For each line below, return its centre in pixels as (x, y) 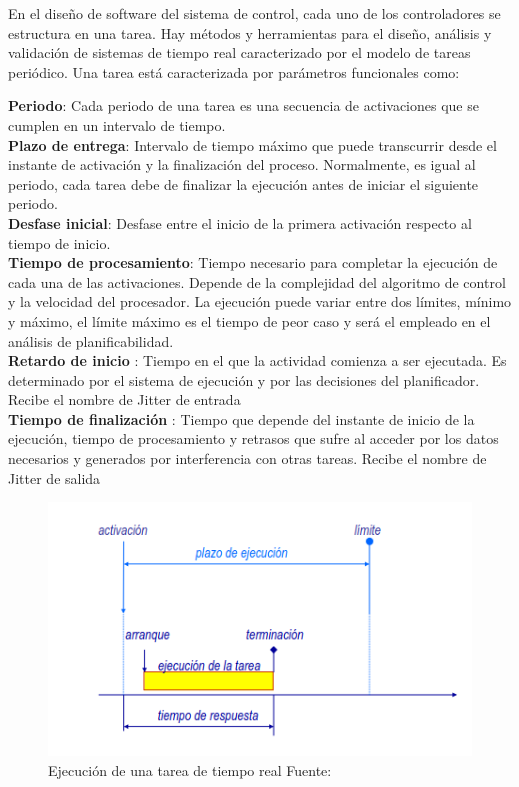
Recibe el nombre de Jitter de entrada (124, 399)
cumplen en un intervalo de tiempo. (117, 124)
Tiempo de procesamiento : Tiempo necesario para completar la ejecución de (253, 262)
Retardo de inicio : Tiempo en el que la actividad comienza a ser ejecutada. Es (257, 360)
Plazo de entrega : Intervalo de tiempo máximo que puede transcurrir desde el (252, 144)
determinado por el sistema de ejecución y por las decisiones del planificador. (244, 379)
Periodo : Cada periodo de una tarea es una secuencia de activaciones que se (243, 105)
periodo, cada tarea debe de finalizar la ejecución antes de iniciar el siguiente (243, 183)
